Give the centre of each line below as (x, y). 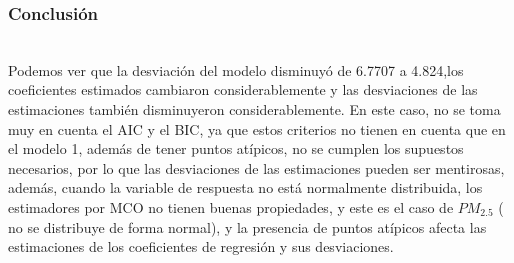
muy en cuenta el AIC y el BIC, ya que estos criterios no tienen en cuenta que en (257, 128)
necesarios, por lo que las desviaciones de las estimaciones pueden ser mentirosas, (256, 167)
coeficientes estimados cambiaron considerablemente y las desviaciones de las (243, 89)
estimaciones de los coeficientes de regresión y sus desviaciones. (201, 246)
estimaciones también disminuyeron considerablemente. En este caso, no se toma (254, 109)
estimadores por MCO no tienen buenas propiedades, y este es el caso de (231, 206)
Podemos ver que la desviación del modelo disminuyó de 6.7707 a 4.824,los (236, 69)
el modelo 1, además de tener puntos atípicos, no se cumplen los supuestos (236, 148)
